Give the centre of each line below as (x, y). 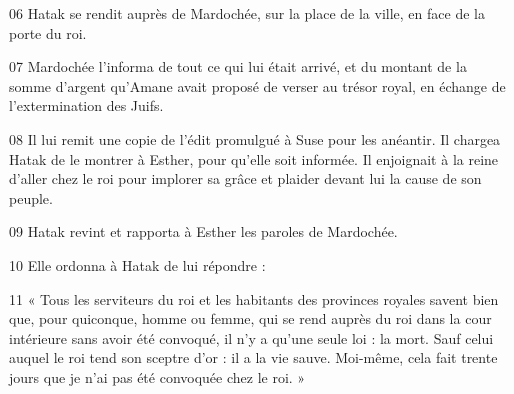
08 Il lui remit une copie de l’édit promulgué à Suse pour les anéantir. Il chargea (255, 138)
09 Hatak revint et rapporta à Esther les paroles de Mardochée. (203, 231)
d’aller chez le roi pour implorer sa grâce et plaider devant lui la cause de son (245, 178)
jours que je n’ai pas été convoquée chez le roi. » (157, 376)
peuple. (31, 197)
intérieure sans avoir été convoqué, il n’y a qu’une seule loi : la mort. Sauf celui (251, 337)
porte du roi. (48, 32)
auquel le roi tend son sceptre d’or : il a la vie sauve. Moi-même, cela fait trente (253, 357)
